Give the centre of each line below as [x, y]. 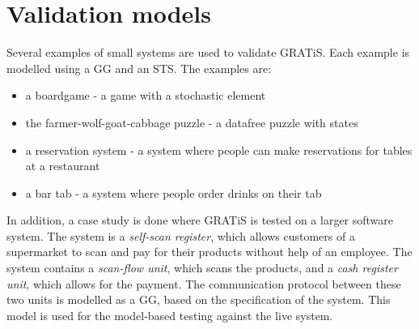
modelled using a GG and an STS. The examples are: [139, 68]
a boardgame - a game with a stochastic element [146, 95]
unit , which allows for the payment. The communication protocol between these [204, 283]
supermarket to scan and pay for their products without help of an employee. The [209, 252]
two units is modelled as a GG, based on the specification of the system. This [199, 299]
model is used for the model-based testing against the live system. [170, 315]
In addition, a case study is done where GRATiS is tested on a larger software [200, 220]
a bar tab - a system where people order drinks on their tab [174, 192]
